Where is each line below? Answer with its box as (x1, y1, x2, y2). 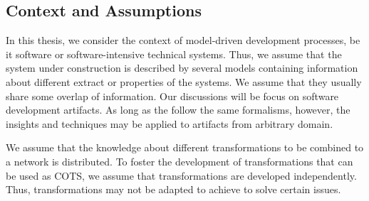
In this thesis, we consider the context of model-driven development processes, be (6, 33, 360, 48)
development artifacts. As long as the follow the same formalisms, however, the (6, 102, 350, 117)
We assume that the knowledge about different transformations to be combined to (6, 140, 364, 155)
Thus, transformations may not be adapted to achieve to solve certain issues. (6, 182, 341, 197)
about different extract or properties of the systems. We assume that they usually (6, 74, 362, 89)
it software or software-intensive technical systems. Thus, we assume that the (6, 46, 342, 61)
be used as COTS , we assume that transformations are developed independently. (6, 168, 357, 183)
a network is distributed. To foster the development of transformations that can (6, 153, 353, 168)
